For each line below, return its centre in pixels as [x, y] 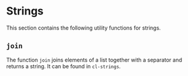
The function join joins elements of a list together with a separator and [94, 60]
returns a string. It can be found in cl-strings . [64, 66]
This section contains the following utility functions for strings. [83, 28]
